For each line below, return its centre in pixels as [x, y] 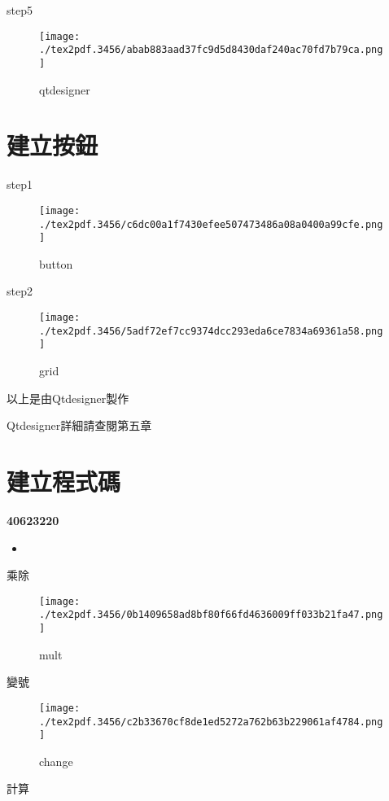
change [56, 761]
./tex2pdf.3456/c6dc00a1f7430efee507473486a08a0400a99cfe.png [211, 224]
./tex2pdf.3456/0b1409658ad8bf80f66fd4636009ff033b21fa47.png [211, 615]
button [56, 263]
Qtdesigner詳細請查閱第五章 [79, 425]
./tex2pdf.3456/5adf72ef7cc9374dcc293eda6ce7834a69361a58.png [211, 331]
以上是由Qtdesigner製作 [68, 398]
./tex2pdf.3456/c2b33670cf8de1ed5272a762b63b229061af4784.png [211, 722]
